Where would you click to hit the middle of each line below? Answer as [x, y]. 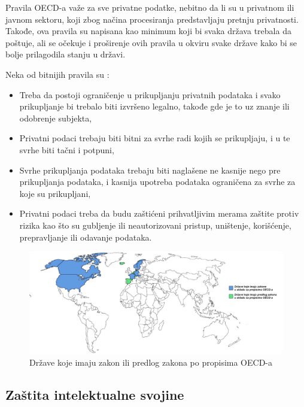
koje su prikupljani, [55, 193]
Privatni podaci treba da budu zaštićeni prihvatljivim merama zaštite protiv [159, 213]
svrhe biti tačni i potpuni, [67, 149]
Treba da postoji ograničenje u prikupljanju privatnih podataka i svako [150, 94]
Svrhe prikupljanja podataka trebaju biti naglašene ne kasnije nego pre [150, 170]
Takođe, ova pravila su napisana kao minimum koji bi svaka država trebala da [148, 31]
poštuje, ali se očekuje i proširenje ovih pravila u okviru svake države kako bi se [151, 42]
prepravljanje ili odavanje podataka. [86, 237]
